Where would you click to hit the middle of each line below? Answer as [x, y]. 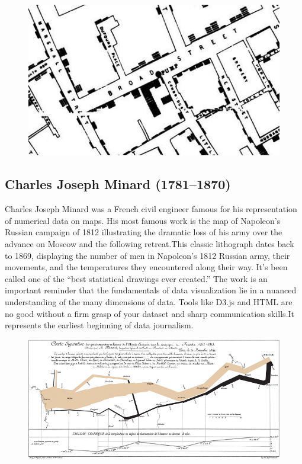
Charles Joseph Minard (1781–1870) [118, 184]
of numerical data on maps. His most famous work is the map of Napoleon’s [143, 220]
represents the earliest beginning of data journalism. [99, 325]
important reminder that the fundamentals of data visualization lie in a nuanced [151, 290]
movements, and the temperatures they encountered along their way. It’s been [146, 267]
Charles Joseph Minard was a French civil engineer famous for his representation [151, 209]
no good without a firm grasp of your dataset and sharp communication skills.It [150, 313]
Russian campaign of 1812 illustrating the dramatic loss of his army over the [144, 232]
